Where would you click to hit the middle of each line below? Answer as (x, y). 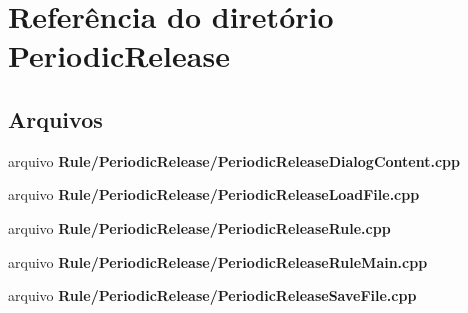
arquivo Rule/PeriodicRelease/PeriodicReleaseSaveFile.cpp (212, 295)
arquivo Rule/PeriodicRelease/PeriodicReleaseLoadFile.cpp (214, 194)
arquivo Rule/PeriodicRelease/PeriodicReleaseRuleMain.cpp (218, 261)
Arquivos (55, 118)
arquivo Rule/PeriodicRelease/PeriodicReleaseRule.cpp (199, 227)
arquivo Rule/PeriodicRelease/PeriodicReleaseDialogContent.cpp (234, 160)
